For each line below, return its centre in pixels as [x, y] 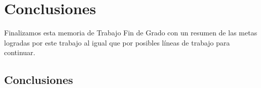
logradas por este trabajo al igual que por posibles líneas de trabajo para [117, 42]
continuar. [20, 52]
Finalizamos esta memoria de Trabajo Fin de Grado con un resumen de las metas [131, 33]
